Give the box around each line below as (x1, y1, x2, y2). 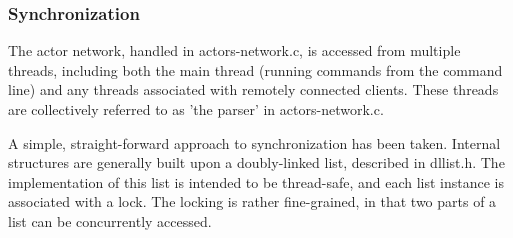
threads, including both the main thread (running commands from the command (8, 59, 503, 80)
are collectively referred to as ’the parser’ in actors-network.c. (8, 99, 384, 119)
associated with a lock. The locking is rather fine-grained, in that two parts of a (8, 191, 497, 212)
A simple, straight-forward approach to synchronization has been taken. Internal (8, 132, 501, 153)
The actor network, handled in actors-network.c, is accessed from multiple (8, 40, 461, 61)
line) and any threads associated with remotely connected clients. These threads (8, 79, 499, 100)
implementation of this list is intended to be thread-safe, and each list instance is (8, 171, 505, 192)
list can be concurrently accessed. (8, 210, 212, 231)
